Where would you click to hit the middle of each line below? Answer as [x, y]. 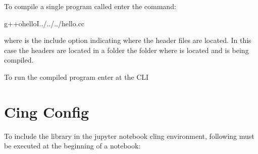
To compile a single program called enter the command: [90, 6]
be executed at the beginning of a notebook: [72, 146]
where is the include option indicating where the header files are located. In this [128, 40]
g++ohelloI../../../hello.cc [44, 23]
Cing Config [47, 111]
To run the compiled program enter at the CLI [76, 76]
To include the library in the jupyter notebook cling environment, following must [129, 136]
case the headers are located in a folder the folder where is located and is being [126, 50]
